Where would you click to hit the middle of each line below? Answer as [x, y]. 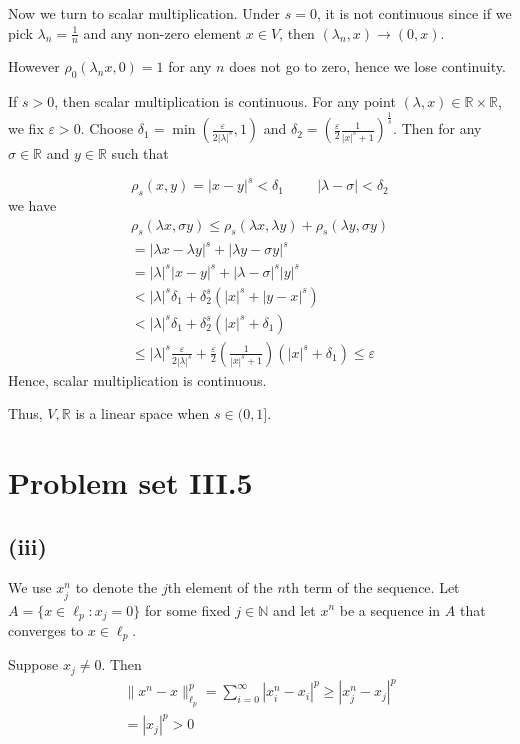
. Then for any [437, 128]
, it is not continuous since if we [414, 13]
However [34, 66]
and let [294, 609]
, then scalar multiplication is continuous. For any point [225, 101]
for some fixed [187, 609]
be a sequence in [390, 609]
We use [30, 587]
